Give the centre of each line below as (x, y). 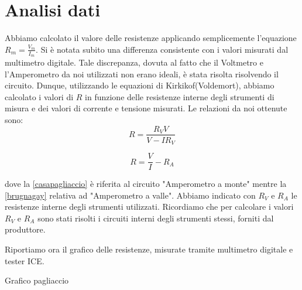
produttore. (25, 229)
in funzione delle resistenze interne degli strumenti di (180, 96)
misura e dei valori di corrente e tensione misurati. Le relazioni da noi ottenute (146, 108)
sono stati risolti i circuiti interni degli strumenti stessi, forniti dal (156, 218)
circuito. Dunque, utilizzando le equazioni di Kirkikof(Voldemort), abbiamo (140, 85)
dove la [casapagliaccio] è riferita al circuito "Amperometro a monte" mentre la (146, 184)
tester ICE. (25, 260)
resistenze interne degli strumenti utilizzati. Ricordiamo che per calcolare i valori (149, 207)
